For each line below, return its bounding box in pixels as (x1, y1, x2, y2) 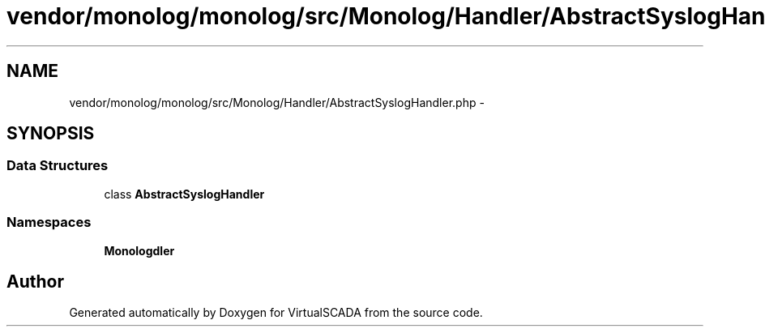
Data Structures (6, 157, 109, 174)
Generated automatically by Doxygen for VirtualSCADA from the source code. (69, 305, 483, 320)
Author (6, 271, 64, 292)
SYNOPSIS (6, 123, 95, 144)
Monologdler (104, 243, 175, 258)
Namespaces (6, 214, 92, 231)
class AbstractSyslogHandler (104, 186, 265, 201)
